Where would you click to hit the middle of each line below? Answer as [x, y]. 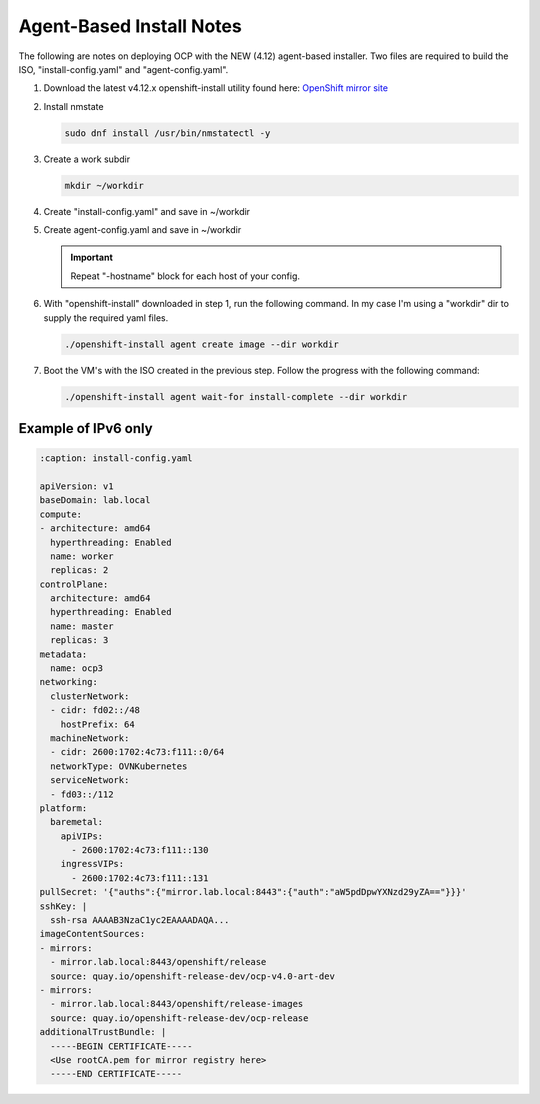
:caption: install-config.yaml [116, 458]
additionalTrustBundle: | [103, 1032]
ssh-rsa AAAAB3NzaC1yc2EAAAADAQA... [140, 920]
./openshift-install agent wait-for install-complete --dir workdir [236, 396]
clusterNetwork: [90, 696]
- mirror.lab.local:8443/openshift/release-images [177, 1004]
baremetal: [77, 822]
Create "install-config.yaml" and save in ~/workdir [146, 211]
